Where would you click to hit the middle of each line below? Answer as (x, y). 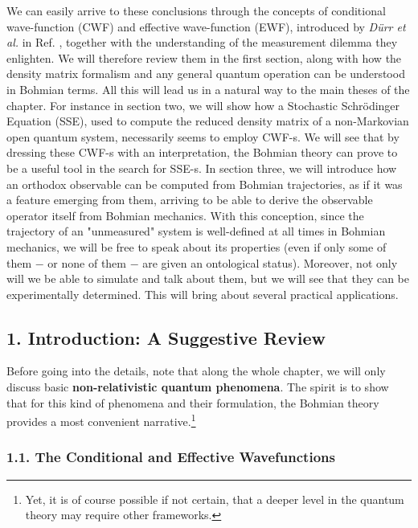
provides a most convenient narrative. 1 (101, 420)
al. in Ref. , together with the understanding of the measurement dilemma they (202, 42)
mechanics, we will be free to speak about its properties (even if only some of (197, 246)
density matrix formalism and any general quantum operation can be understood (206, 74)
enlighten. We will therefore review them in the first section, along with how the (204, 57)
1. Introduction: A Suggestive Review (166, 337)
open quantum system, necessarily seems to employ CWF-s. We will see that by (203, 136)
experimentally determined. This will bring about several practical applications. (203, 294)
